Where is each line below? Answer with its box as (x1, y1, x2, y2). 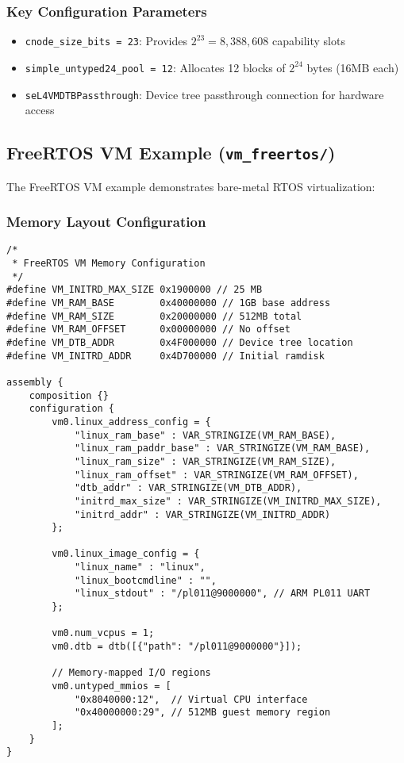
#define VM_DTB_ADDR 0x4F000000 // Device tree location (6, 336, 353, 348)
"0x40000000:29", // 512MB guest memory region (74, 707, 331, 719)
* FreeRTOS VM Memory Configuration (12, 258, 206, 270)
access (25, 102, 55, 118)
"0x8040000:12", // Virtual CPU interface (74, 693, 308, 705)
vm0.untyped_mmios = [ (52, 681, 171, 692)
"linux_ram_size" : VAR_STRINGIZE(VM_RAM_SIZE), (74, 455, 337, 467)
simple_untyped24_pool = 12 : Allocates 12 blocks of (25, 59, 286, 75)
